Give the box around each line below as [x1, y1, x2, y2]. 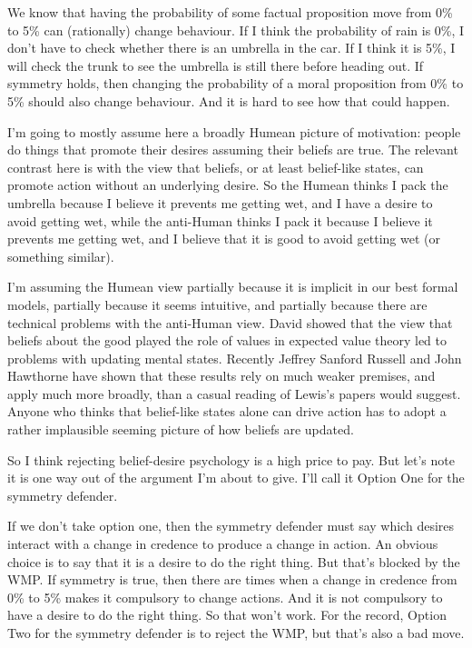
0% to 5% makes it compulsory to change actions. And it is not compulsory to [7, 587, 443, 606]
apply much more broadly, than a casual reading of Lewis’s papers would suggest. [7, 384, 461, 403]
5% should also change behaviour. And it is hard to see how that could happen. [7, 91, 450, 110]
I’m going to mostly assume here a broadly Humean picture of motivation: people [7, 122, 461, 141]
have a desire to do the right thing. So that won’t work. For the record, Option [7, 605, 447, 624]
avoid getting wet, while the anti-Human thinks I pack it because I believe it [7, 211, 433, 230]
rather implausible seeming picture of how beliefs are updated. [7, 420, 354, 439]
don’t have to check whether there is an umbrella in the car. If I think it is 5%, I [7, 38, 456, 57]
